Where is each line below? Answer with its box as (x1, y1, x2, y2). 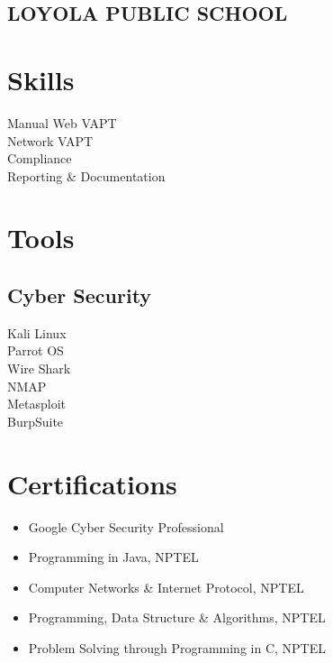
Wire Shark (7, 359, 71, 378)
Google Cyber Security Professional (28, 517, 224, 536)
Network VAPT (7, 131, 94, 150)
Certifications (7, 465, 177, 502)
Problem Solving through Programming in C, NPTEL (28, 638, 326, 657)
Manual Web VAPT (7, 113, 117, 132)
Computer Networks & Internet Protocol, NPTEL (28, 577, 304, 596)
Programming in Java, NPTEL (28, 548, 199, 566)
